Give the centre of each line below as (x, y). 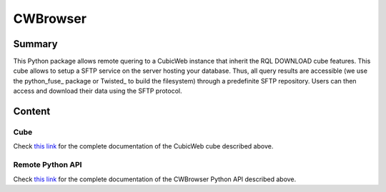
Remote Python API (48, 165)
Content (32, 112)
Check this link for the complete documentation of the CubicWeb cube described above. (143, 146)
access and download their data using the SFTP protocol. (98, 91)
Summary (35, 44)
